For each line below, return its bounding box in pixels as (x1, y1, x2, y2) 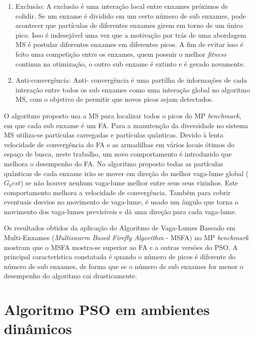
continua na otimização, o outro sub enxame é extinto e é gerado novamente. (15, 58, 245, 68)
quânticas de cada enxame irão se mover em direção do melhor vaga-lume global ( (4, 168, 249, 178)
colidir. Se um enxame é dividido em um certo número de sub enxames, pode (15, 10, 246, 21)
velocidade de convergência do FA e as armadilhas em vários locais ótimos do (4, 139, 234, 149)
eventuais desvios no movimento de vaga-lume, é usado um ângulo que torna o (4, 197, 238, 207)
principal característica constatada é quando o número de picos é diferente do (4, 251, 236, 262)
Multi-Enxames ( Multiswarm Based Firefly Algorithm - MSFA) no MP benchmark (4, 232, 249, 243)
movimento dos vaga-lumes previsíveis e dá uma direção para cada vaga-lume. (4, 206, 237, 216)
